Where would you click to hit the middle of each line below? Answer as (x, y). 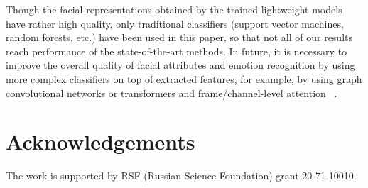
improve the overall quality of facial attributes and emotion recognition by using (180, 65)
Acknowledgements (101, 142)
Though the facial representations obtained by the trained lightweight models (174, 9)
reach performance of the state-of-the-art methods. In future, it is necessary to (177, 51)
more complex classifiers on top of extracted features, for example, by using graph (184, 78)
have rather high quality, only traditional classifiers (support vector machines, (175, 23)
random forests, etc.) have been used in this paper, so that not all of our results (179, 37)
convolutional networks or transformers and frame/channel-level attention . (172, 93)
